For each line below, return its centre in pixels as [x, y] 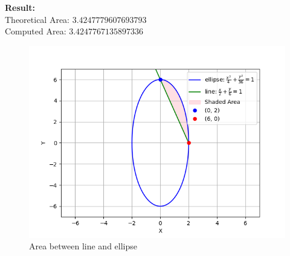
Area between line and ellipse [83, 246]
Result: [20, 7]
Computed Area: [36, 31]
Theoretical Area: [37, 19]
